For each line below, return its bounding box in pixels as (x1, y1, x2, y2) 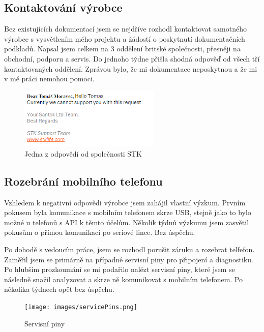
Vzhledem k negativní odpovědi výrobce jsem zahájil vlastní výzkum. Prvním (4, 197, 246, 207)
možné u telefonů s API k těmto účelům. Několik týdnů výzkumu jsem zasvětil (4, 217, 249, 227)
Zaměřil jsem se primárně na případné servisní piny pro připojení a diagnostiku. (4, 254, 253, 264)
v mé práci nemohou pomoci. (4, 73, 95, 84)
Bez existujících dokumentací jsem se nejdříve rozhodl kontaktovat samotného (4, 23, 247, 34)
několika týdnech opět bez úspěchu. (4, 284, 114, 294)
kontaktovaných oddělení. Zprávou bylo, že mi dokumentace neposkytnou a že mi (4, 63, 257, 74)
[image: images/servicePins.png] (24, 303, 137, 311)
